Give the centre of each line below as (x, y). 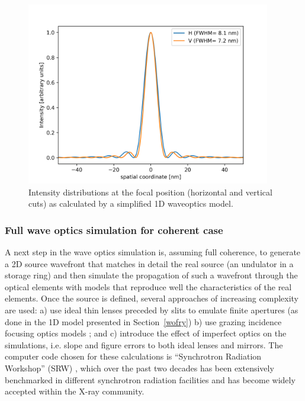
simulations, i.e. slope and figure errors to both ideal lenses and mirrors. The (144, 344)
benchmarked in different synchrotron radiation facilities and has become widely (150, 379)
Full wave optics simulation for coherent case (114, 230)
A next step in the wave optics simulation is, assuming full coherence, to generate (153, 252)
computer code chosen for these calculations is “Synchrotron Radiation (133, 356)
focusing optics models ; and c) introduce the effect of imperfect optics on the (146, 333)
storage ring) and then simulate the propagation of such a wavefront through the (151, 275)
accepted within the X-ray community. (75, 391)
